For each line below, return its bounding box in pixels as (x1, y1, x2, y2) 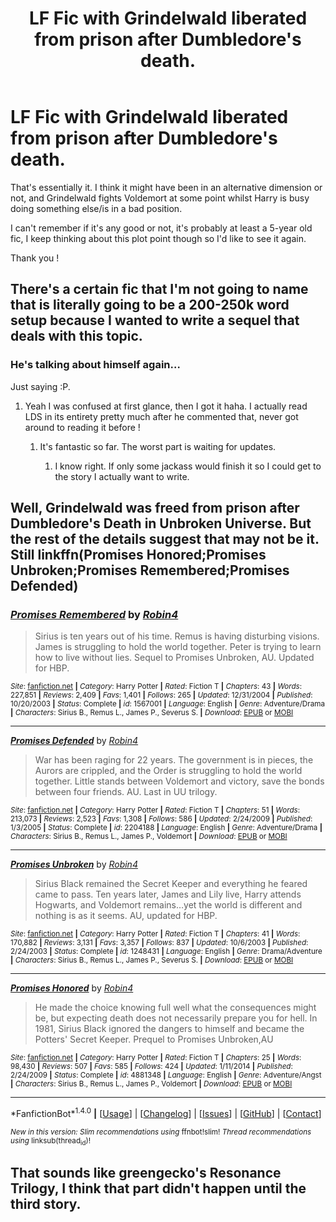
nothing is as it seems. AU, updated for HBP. (34, 910, 218, 922)
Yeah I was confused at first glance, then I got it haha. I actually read (24, 400, 308, 412)
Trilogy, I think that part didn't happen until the (10, 1180, 307, 1197)
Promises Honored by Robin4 (10, 982, 134, 994)
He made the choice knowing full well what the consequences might (34, 1002, 317, 1014)
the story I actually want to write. (54, 470, 190, 482)
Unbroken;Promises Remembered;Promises (10, 562, 290, 579)
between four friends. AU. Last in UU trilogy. (34, 786, 218, 798)
